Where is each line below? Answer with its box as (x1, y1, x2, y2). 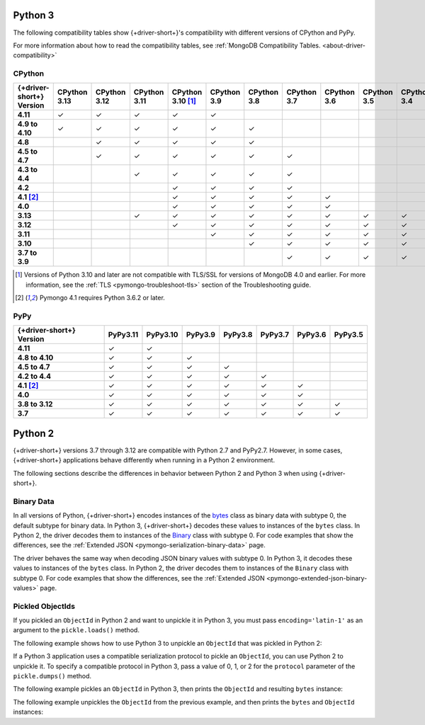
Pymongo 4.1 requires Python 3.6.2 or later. (39, 294, 166, 302)
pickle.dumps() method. (13, 672, 92, 680)
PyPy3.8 (223, 330, 253, 340)
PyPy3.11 (108, 330, 139, 340)
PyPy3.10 (146, 330, 178, 340)
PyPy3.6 (297, 330, 327, 340)
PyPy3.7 (260, 330, 290, 340)
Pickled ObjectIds (13, 601, 76, 611)
